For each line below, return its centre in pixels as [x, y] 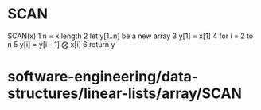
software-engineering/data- [103, 77]
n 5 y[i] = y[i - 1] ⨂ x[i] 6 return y [61, 44]
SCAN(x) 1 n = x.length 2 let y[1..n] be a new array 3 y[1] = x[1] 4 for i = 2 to [130, 36]
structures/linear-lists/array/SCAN [125, 94]
